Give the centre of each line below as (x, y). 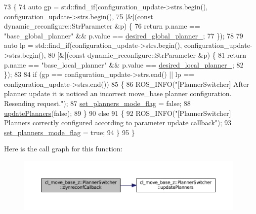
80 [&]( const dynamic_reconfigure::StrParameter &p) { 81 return (147, 54)
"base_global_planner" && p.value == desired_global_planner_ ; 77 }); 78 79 (124, 35)
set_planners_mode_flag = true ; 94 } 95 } (69, 132)
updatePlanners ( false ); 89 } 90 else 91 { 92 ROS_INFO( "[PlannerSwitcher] (118, 113)
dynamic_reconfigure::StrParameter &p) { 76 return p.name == (102, 26)
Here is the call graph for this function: (63, 149)
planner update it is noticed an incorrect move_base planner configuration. (118, 93)
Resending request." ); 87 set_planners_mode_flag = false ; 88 (97, 103)
